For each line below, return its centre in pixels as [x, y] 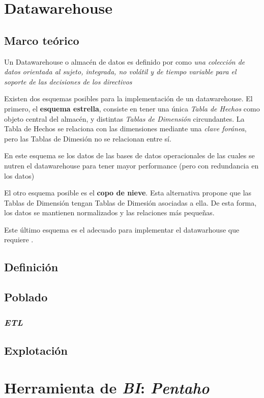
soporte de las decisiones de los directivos [68, 81]
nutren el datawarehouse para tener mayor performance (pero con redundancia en [131, 165]
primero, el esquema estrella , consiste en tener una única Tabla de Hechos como [132, 108]
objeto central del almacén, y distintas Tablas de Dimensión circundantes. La [124, 118]
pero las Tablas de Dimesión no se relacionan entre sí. [88, 138]
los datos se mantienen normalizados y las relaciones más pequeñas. [109, 212]
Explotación [36, 350]
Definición [31, 267]
